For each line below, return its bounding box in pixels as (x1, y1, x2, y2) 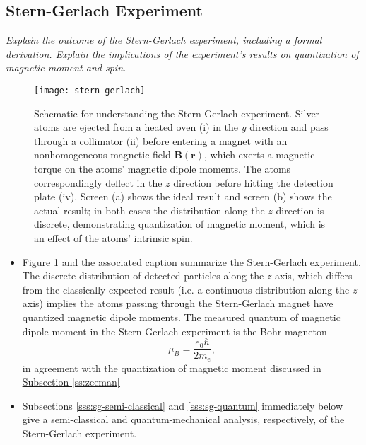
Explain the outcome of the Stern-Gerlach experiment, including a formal (6, 33, 322, 47)
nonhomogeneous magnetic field (34, 147, 171, 162)
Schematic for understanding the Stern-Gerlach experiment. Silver (34, 105, 320, 120)
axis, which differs (275, 268, 353, 283)
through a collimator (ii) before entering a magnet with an (34, 133, 288, 148)
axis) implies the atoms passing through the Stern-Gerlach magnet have (22, 296, 333, 311)
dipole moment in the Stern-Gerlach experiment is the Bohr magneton (22, 323, 327, 338)
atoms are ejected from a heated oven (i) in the (34, 120, 239, 134)
